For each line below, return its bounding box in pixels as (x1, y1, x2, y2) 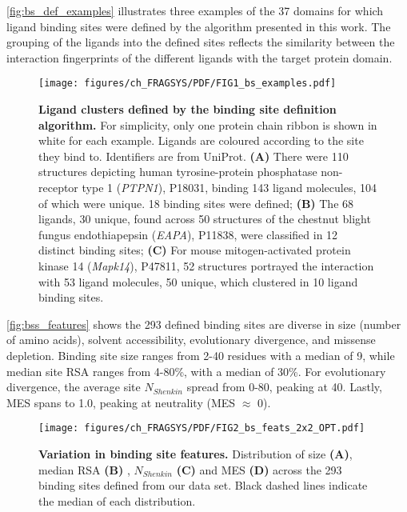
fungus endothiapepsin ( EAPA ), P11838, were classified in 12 (38, 226, 338, 242)
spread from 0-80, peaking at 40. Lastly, (186, 378, 382, 395)
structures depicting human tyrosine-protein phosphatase (38, 163, 317, 180)
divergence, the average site (6, 378, 141, 395)
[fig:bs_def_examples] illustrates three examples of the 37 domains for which (6, 2, 384, 18)
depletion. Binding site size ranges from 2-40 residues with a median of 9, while (6, 346, 395, 363)
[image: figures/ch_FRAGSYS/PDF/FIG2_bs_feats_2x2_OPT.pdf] (38, 422, 365, 434)
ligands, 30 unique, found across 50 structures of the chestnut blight (38, 210, 371, 227)
